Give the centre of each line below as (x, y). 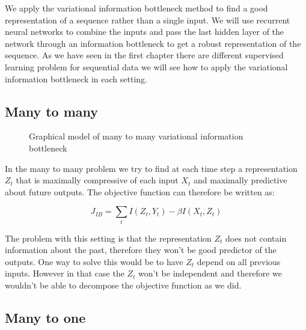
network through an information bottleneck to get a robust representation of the (153, 43)
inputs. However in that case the (65, 273)
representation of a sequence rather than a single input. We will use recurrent (148, 20)
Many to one (45, 318)
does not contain (256, 238)
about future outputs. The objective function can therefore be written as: (140, 191)
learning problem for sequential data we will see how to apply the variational (146, 66)
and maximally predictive (240, 180)
